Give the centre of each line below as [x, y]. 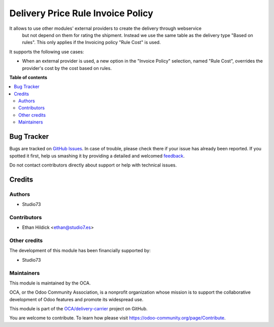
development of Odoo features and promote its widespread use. [76, 299]
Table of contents [28, 77]
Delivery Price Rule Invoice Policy [81, 13]
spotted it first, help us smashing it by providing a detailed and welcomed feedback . [97, 156]
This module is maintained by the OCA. [50, 283]
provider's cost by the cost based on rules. [67, 68]
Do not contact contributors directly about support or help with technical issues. [93, 165]
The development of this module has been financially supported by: [80, 251]
